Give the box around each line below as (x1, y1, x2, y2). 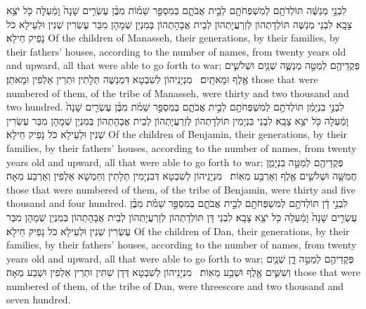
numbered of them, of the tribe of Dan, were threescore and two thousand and (6, 278, 344, 293)
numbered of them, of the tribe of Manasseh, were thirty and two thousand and (6, 85, 349, 100)
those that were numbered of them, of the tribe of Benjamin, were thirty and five (6, 182, 356, 196)
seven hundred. (6, 292, 71, 307)
